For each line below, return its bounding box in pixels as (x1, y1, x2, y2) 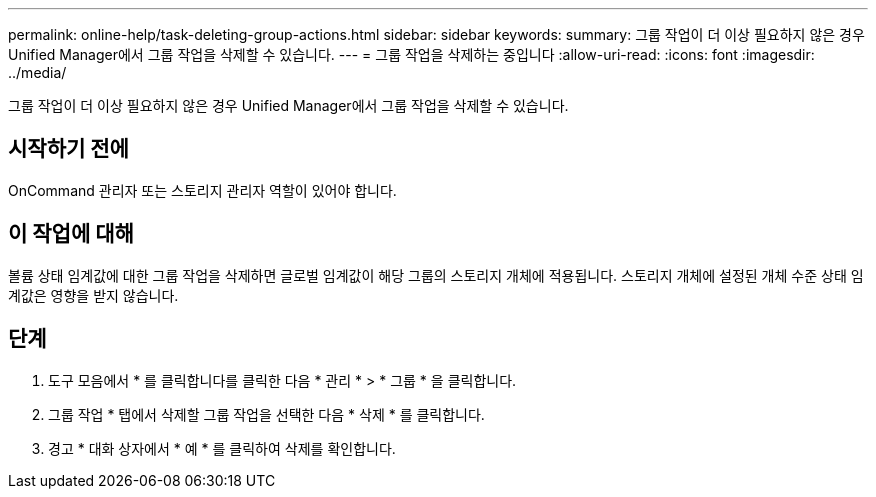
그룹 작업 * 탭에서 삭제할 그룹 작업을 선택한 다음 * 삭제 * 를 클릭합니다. (48, 405, 485, 423)
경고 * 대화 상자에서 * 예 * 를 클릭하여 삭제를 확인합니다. (48, 439, 396, 457)
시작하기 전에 (8, 136, 129, 162)
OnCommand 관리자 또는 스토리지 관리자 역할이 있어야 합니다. (8, 181, 397, 199)
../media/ (8, 64, 67, 81)
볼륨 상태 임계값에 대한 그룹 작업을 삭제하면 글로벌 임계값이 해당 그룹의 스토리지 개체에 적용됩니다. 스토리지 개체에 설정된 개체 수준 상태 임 (8, 266, 864, 284)
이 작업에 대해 (8, 221, 134, 247)
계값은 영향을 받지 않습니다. (8, 286, 179, 304)
